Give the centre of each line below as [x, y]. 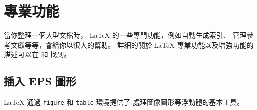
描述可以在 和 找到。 [38, 54]
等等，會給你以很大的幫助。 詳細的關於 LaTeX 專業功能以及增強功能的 [139, 44]
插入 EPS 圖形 [40, 81]
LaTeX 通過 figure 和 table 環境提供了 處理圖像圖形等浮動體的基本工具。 [124, 102]
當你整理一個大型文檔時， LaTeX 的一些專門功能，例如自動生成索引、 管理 [125, 35]
